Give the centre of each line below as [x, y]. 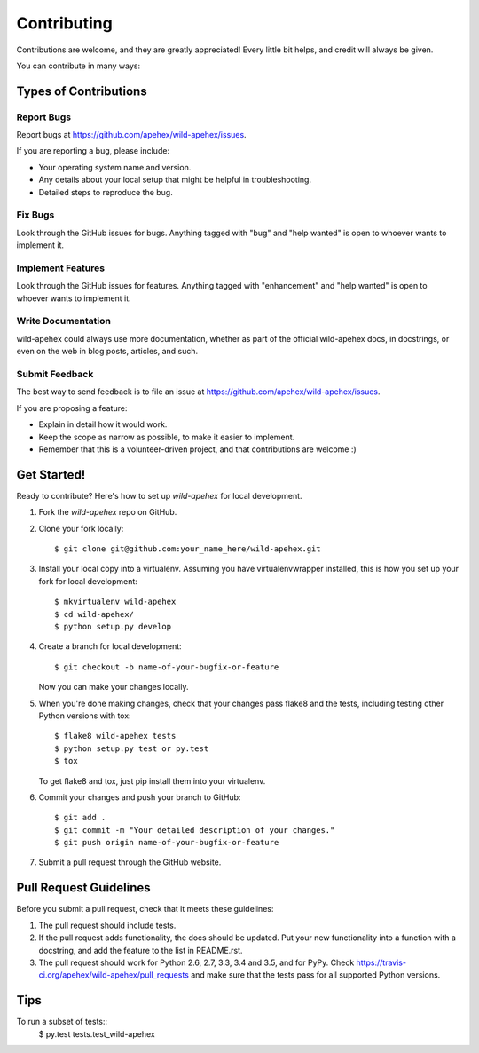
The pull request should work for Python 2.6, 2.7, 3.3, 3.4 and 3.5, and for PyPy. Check [196, 962]
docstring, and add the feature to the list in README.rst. [141, 950]
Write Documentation [63, 321]
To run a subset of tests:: [62, 1022]
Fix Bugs [35, 215]
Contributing [64, 23]
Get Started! [51, 475]
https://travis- [381, 962]
